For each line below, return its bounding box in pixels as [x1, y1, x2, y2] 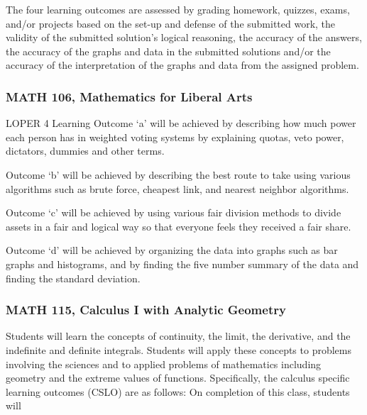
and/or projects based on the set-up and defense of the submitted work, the [6, 16, 336, 31]
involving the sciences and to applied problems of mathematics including [6, 356, 322, 371]
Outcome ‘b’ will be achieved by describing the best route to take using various [6, 167, 351, 182]
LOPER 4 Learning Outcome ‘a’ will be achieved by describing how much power [6, 116, 356, 131]
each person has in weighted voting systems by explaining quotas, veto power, [6, 129, 344, 144]
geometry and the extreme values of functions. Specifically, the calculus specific [6, 370, 350, 385]
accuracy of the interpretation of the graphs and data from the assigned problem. [6, 57, 359, 72]
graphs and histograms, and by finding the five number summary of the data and [6, 256, 359, 271]
